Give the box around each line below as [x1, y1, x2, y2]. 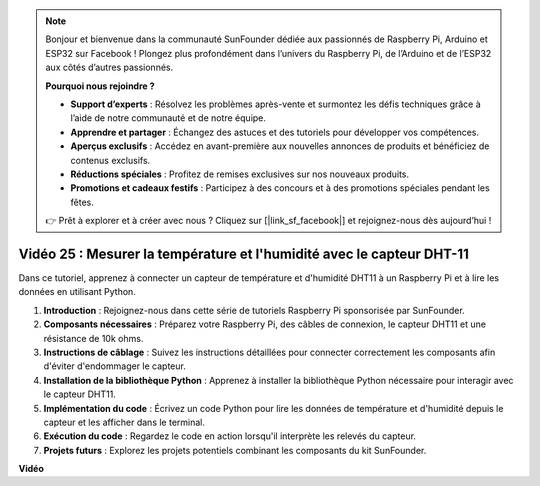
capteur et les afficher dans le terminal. [43, 416, 205, 428]
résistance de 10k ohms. [43, 332, 144, 344]
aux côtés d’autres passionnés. [45, 61, 174, 74]
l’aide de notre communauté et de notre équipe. [70, 112, 267, 124]
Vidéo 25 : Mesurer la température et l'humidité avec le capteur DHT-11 [18, 245, 469, 262]
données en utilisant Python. [18, 286, 137, 298]
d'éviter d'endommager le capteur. [43, 360, 187, 372]
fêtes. [70, 196, 94, 208]
